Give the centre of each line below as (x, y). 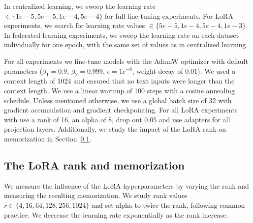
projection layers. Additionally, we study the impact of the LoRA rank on (115, 129)
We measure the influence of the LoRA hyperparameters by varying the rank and (126, 185)
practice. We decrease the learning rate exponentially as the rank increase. (116, 214)
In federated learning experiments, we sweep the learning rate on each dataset (122, 35)
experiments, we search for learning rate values (75, 25)
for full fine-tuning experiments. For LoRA (169, 15)
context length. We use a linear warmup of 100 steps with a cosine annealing (119, 90)
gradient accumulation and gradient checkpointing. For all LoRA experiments (121, 110)
